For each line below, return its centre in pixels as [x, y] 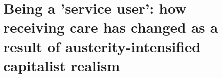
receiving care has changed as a [111, 27]
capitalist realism [62, 65]
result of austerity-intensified [102, 46]
